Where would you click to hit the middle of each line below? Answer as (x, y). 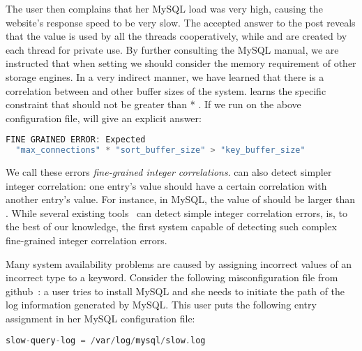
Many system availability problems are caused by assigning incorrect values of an (179, 263)
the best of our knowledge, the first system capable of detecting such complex (171, 226)
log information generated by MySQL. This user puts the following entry (161, 305)
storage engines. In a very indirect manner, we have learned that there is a (165, 76)
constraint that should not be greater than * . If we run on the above (153, 104)
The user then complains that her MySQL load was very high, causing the (164, 8)
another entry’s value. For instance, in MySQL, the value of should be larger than (180, 199)
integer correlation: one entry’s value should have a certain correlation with (166, 185)
